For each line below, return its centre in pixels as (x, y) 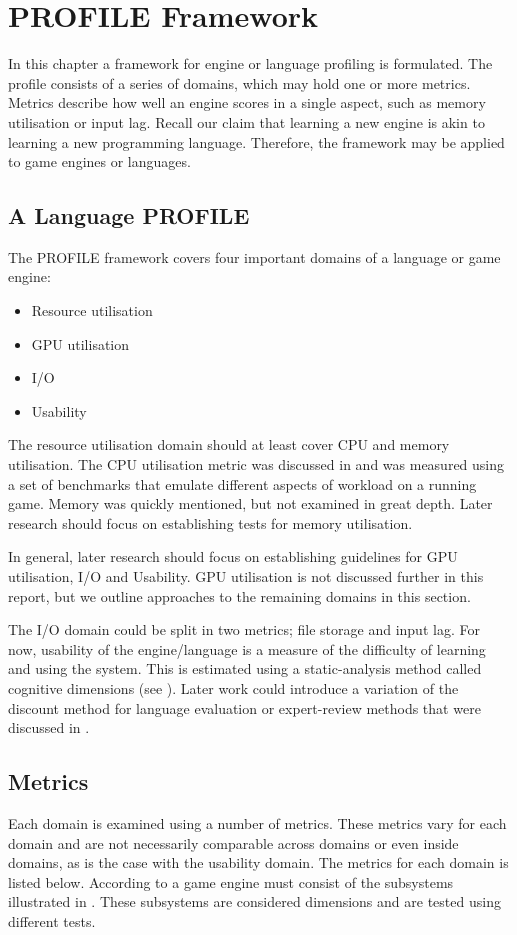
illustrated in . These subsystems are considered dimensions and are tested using (254, 901)
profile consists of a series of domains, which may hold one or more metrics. (239, 82)
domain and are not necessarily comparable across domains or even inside (233, 842)
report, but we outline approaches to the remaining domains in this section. (239, 595)
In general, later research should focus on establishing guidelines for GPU (233, 556)
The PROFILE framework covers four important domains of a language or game (254, 256)
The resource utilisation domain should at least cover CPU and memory (229, 444)
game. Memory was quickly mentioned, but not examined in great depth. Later (250, 503)
